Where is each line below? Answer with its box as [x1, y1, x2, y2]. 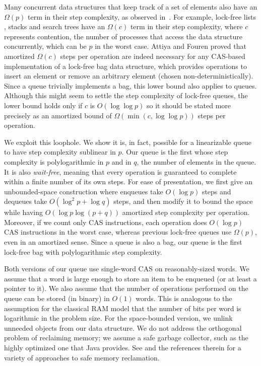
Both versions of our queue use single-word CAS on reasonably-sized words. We [4, 263, 249, 274]
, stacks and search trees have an [4, 21, 105, 32]
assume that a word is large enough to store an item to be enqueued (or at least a [4, 273, 257, 283]
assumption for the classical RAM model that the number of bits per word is [4, 303, 241, 313]
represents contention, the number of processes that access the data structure [4, 31, 242, 41]
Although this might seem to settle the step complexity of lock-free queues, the [4, 90, 248, 101]
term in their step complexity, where [130, 21, 243, 32]
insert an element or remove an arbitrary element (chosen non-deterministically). [4, 70, 253, 81]
